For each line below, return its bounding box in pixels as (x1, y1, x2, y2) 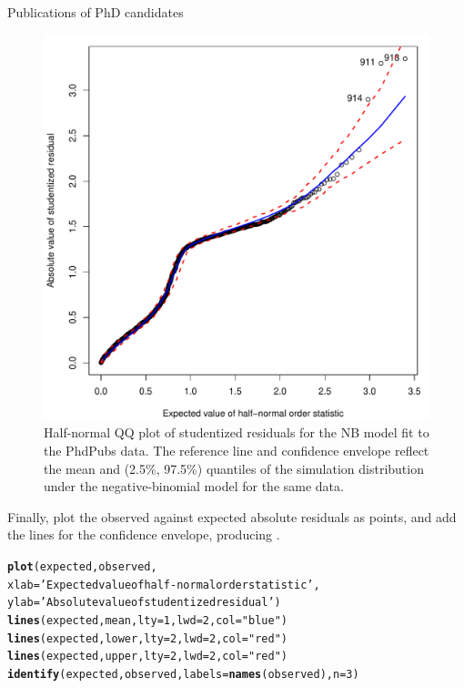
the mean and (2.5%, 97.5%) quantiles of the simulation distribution (44, 458, 424, 477)
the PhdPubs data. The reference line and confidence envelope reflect (44, 440, 429, 459)
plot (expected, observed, (7, 560, 157, 573)
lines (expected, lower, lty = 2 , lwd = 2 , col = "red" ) (7, 632, 287, 645)
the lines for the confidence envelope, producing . (7, 525, 280, 544)
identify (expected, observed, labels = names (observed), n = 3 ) (7, 667, 359, 681)
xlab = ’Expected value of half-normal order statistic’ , (7, 578, 320, 591)
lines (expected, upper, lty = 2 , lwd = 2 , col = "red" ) (7, 650, 287, 663)
